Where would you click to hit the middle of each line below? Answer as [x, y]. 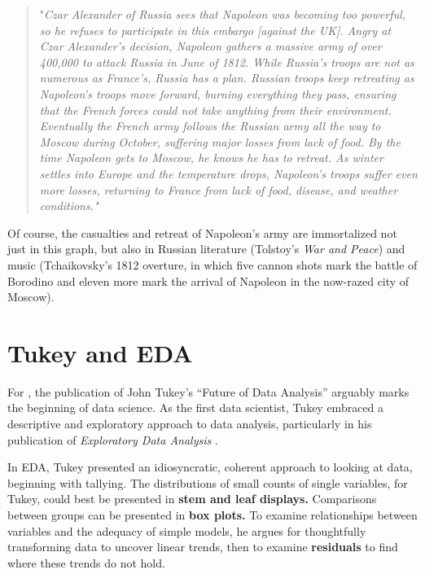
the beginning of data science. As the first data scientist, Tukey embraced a [196, 407]
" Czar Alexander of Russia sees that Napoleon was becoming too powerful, [223, 14]
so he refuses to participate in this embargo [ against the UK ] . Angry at [215, 30]
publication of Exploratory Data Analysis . [113, 439]
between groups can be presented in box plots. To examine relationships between [212, 514]
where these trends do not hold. [86, 562]
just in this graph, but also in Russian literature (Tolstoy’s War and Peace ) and [206, 249]
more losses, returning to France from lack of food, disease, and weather [219, 189]
